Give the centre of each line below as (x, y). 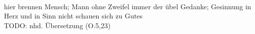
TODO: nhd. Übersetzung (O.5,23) (57, 25)
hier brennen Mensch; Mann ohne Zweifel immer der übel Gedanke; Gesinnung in (128, 6)
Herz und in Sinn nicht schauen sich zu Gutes (73, 16)
